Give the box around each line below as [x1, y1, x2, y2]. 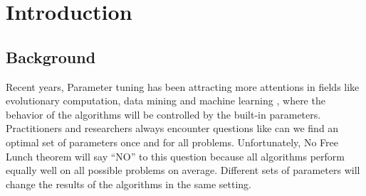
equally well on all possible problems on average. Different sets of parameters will [6, 163, 360, 178]
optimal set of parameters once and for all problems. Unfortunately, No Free [6, 134, 338, 149]
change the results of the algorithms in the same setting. [6, 176, 251, 191]
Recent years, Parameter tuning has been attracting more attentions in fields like [6, 79, 360, 94]
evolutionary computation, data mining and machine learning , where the [6, 93, 325, 108]
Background [6, 45, 96, 67]
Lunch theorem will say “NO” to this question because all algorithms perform [6, 148, 345, 163]
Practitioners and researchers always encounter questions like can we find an [6, 121, 339, 136]
